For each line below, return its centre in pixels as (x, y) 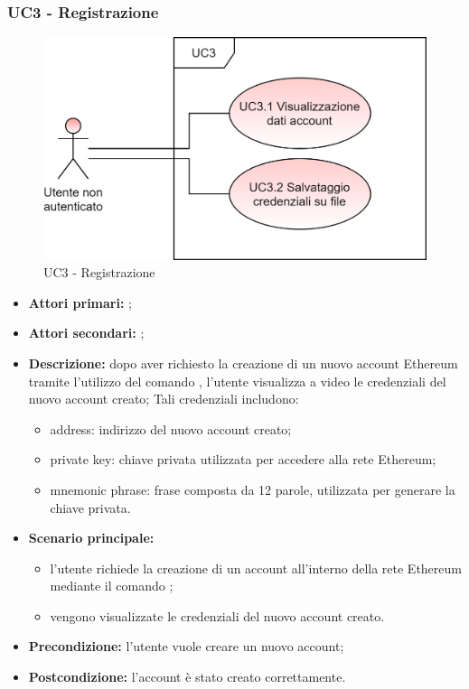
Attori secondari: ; (86, 333)
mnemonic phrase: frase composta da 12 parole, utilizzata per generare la (253, 489)
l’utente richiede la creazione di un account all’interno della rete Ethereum (256, 568)
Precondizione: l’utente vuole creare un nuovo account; (186, 646)
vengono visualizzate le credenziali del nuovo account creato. (217, 615)
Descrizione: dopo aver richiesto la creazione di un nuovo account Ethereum (243, 363)
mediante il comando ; (112, 586)
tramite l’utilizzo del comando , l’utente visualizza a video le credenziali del (237, 381)
